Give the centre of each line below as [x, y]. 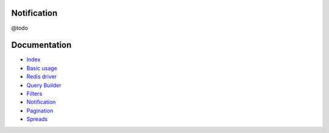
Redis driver [42, 77]
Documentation [41, 45]
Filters [34, 94]
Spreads [37, 119]
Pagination [40, 111]
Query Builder [44, 85]
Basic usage [42, 68]
